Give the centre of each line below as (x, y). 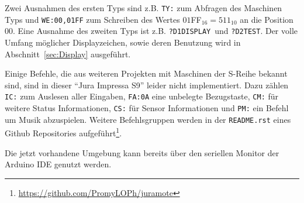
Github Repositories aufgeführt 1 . (63, 132)
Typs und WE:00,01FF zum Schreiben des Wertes (92, 19)
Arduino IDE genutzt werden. (58, 164)
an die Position (267, 19)
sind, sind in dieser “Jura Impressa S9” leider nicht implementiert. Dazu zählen (147, 85)
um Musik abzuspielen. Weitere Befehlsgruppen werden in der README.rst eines (148, 119)
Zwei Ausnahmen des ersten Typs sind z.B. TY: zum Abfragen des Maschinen (144, 8)
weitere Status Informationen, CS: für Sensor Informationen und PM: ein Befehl (147, 108)
